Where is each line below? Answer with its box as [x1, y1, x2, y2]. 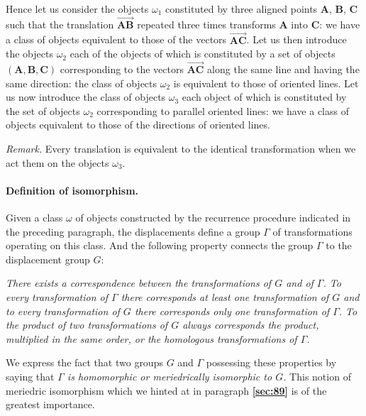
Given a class [6, 209, 63, 224]
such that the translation [6, 16, 114, 31]
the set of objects [6, 103, 80, 118]
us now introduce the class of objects [6, 89, 166, 104]
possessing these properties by [206, 355, 337, 370]
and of [286, 275, 314, 290]
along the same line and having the [207, 62, 360, 77]
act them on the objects [6, 155, 109, 170]
